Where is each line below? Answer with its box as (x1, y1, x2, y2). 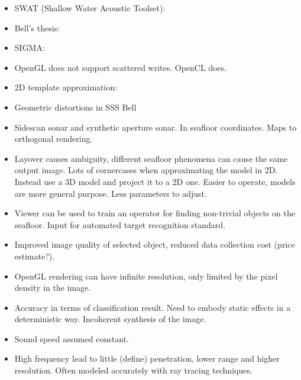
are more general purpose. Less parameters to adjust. (14, 187, 207, 199)
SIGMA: (14, 41, 45, 54)
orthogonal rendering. (14, 132, 93, 145)
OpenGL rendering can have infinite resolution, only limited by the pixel (14, 269, 278, 282)
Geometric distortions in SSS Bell (14, 100, 137, 113)
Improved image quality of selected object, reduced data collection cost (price (14, 238, 295, 251)
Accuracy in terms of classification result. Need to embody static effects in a (14, 301, 291, 313)
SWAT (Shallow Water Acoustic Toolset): (14, 2, 166, 14)
